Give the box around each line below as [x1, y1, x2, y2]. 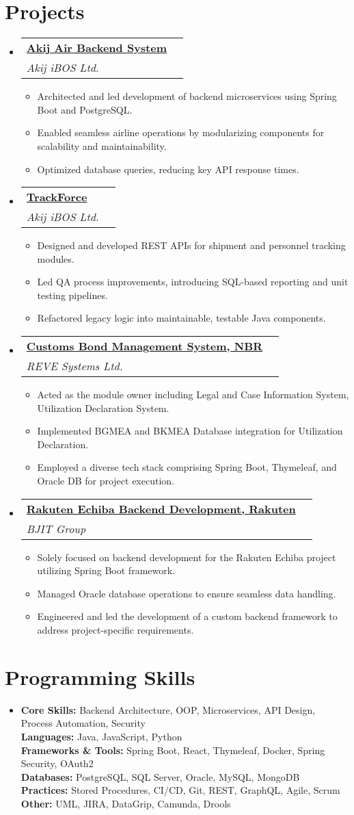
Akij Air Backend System [26, 40, 167, 56]
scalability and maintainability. [37, 138, 167, 153]
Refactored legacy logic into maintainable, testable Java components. [37, 311, 326, 325]
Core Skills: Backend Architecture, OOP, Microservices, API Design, [21, 702, 316, 716]
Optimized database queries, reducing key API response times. [37, 161, 299, 176]
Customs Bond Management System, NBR [26, 338, 263, 354]
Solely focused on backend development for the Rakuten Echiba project [37, 549, 336, 564]
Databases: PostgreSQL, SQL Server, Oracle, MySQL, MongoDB [21, 769, 300, 784]
